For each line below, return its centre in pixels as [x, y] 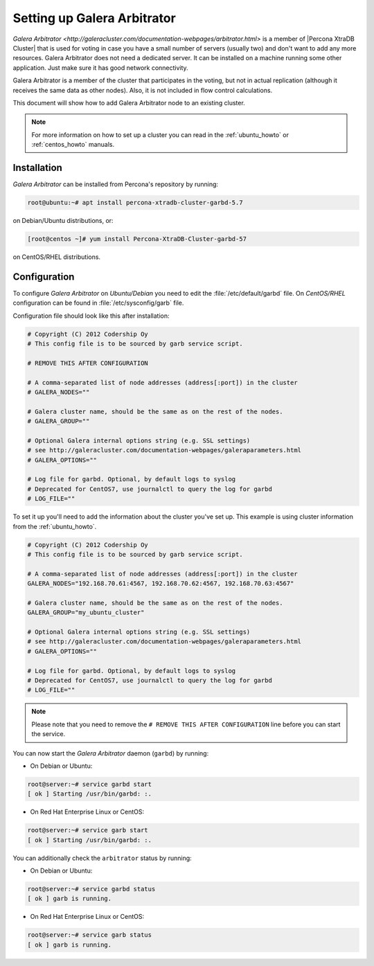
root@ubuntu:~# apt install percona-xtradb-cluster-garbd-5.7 [135, 202]
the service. [48, 734]
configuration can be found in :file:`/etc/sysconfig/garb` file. [98, 303]
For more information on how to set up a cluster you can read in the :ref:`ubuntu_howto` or [160, 134]
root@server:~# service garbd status [91, 889]
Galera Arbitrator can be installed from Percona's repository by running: [115, 184]
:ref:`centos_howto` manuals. [73, 145]
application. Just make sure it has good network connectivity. [100, 68]
